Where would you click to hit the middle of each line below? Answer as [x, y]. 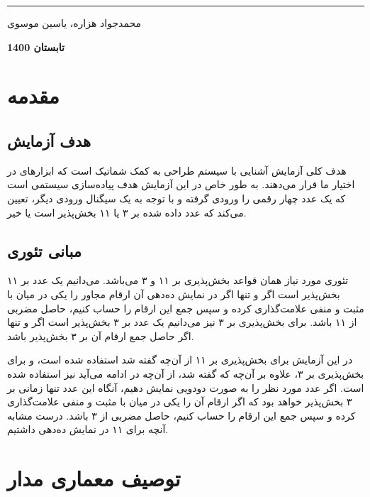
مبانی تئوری [44, 250]
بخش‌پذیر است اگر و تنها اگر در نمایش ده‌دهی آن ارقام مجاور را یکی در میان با [174, 294]
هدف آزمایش [49, 140]
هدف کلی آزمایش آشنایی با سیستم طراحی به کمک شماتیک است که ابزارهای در [177, 170]
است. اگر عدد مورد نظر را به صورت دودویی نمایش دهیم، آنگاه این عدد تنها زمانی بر [186, 387]
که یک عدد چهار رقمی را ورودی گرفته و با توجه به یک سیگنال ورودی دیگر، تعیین [176, 198]
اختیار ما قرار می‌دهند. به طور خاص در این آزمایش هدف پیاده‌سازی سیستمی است [181, 184]
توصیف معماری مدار [94, 478]
